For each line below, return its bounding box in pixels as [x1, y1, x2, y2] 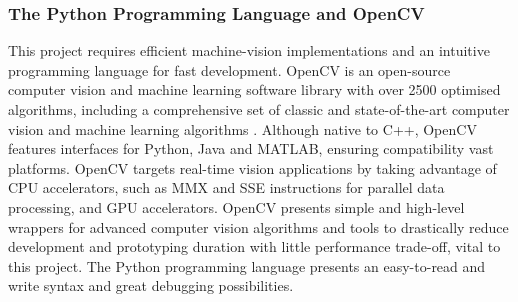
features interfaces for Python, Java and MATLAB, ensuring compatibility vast [8, 138, 494, 159]
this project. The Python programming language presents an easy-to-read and [8, 255, 486, 276]
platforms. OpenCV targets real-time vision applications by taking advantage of [8, 157, 497, 178]
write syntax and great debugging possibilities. [8, 275, 294, 296]
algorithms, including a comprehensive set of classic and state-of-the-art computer [8, 99, 510, 119]
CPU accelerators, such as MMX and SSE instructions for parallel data [8, 177, 445, 198]
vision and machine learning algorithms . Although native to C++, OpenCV [8, 118, 477, 139]
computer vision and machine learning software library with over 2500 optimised [8, 79, 501, 100]
